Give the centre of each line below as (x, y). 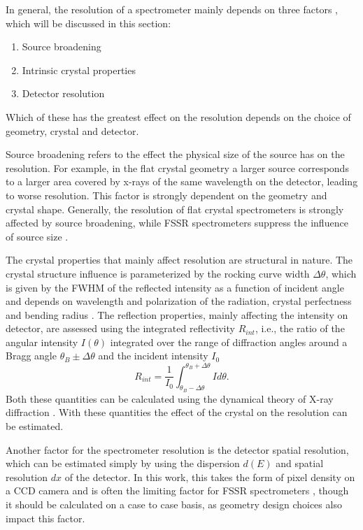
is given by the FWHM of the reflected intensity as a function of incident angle (175, 287)
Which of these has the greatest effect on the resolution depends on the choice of (178, 116)
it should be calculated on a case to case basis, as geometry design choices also (174, 504)
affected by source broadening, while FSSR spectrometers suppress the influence (177, 223)
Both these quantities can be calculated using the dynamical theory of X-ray (170, 398)
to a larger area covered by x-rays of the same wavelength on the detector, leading (182, 181)
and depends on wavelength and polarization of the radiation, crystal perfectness (179, 301)
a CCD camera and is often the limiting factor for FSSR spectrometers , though (177, 490)
